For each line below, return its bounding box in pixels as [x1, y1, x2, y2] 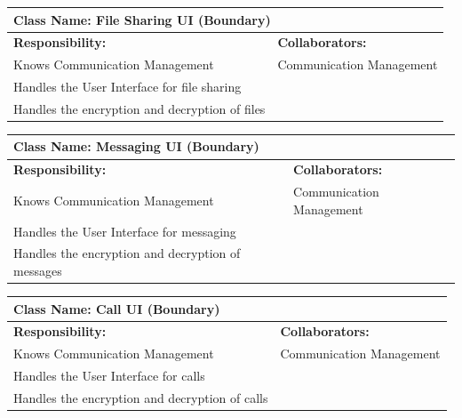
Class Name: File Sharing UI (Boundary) [13, 10, 271, 28]
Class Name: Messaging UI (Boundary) [13, 137, 259, 156]
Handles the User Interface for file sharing [13, 77, 242, 96]
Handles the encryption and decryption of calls [13, 389, 268, 406]
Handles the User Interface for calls [13, 366, 205, 385]
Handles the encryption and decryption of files [13, 99, 266, 117]
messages [13, 261, 62, 280]
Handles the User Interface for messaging [13, 221, 236, 240]
